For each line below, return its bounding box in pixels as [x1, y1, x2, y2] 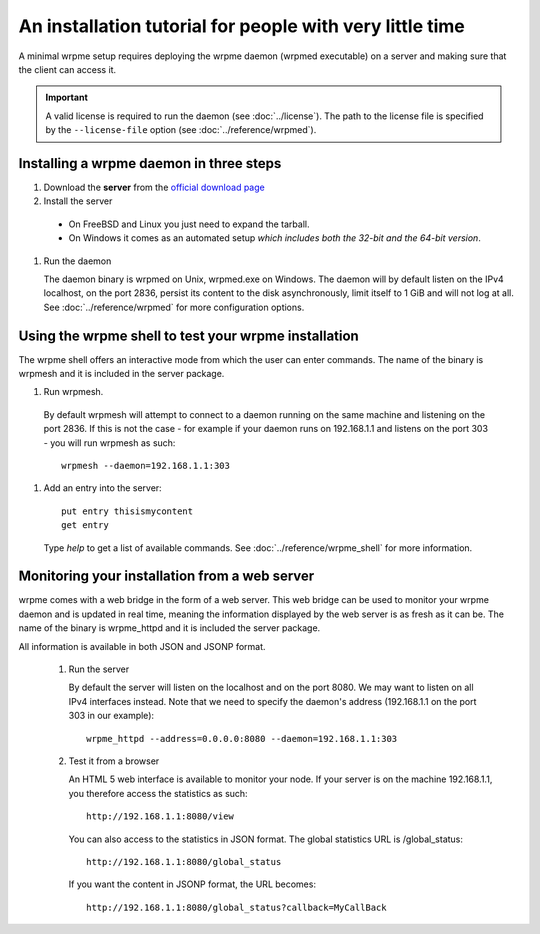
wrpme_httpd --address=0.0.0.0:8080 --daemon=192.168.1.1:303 [86, 733, 398, 744]
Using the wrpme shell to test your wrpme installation [18, 327, 359, 344]
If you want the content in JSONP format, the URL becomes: [68, 878, 317, 890]
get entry [61, 520, 109, 531]
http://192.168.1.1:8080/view [86, 811, 235, 822]
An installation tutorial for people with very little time [18, 15, 465, 37]
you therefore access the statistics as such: [68, 787, 249, 799]
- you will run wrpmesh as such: [43, 436, 176, 449]
